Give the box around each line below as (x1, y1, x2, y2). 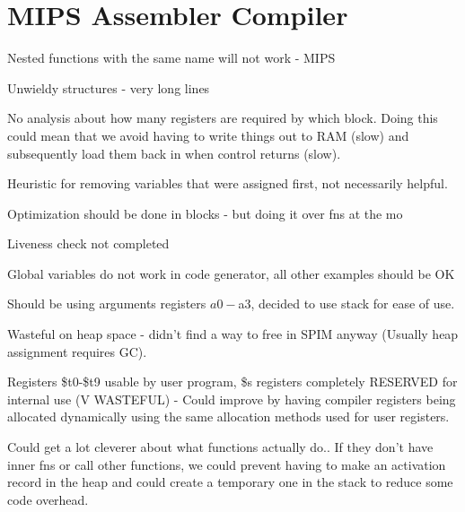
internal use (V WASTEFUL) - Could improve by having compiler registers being (7, 389, 456, 408)
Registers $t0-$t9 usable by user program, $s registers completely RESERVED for (7, 372, 458, 391)
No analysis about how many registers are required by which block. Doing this (7, 108, 438, 127)
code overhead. (7, 490, 89, 508)
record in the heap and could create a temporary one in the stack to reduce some (7, 473, 453, 491)
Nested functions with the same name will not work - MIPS (7, 48, 336, 67)
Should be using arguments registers (7, 294, 206, 313)
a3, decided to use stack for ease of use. (238, 294, 455, 313)
